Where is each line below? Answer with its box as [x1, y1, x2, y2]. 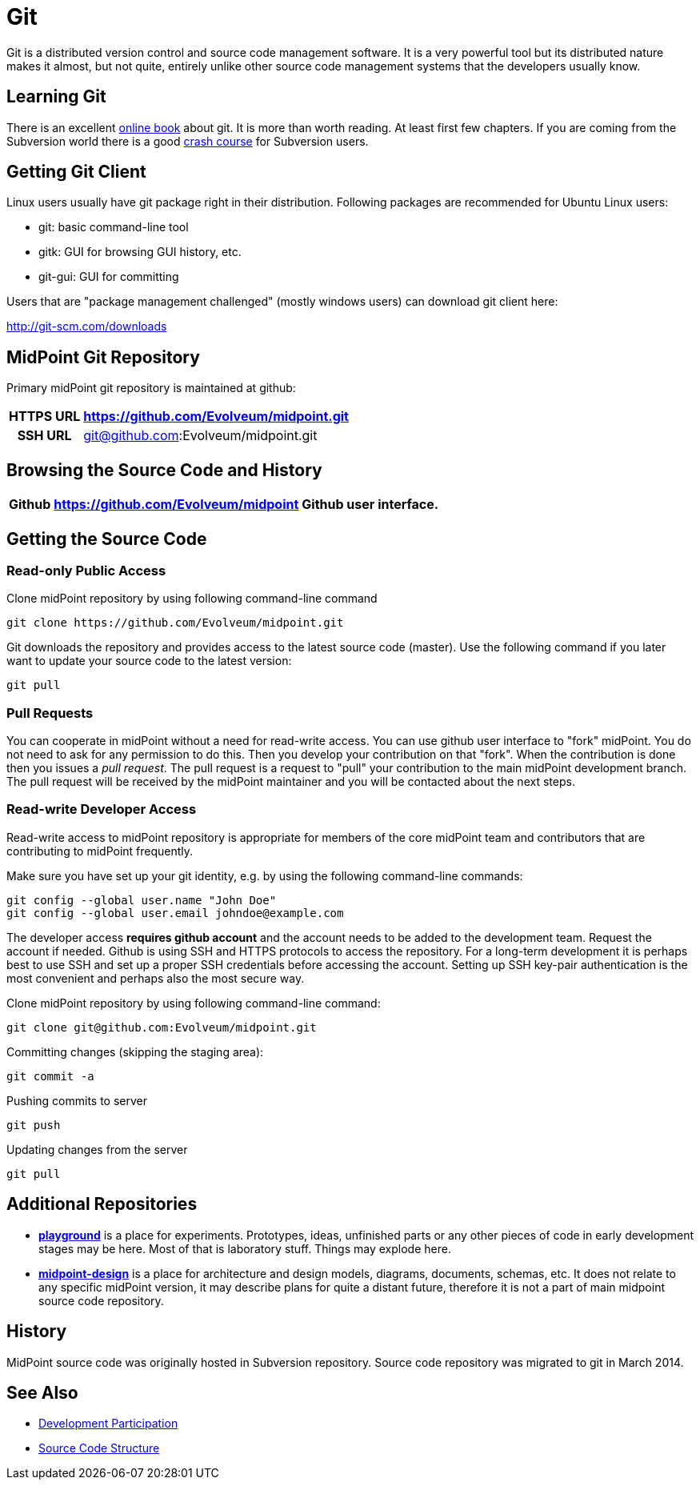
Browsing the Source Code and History [6, 459, 322, 480]
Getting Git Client [6, 162, 146, 182]
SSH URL [17, 427, 72, 444]
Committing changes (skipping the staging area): [6, 1044, 264, 1059]
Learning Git [6, 86, 106, 107]
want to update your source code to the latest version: [6, 654, 292, 668]
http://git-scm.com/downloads [6, 319, 167, 334]
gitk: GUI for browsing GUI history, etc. [38, 245, 242, 259]
